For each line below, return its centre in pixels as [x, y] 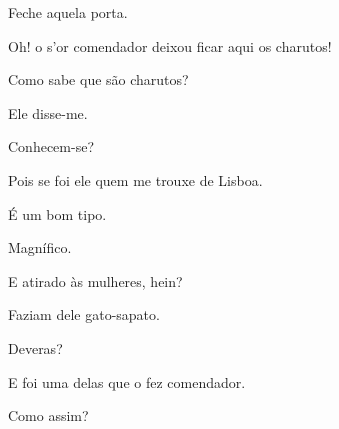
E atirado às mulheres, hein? [95, 280]
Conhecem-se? [51, 146]
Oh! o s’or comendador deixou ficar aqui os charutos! [170, 45]
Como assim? [48, 415]
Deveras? [35, 347]
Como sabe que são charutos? [98, 79]
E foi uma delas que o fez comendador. [127, 381]
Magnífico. [40, 247]
